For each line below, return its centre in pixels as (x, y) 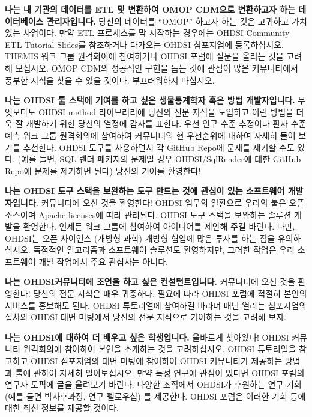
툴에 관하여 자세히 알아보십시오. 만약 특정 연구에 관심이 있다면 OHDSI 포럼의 (160, 372)
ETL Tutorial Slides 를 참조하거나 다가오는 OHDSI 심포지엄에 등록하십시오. (144, 44)
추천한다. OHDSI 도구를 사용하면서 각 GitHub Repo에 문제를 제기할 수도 (159, 147)
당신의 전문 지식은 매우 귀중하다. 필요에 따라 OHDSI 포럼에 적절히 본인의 (170, 294)
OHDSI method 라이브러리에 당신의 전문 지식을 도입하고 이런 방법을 (166, 111)
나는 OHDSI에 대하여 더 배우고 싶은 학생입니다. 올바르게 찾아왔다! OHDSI (147, 337)
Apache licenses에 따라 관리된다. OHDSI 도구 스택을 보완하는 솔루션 (165, 214)
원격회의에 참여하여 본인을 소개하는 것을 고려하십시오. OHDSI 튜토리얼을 (160, 349)
